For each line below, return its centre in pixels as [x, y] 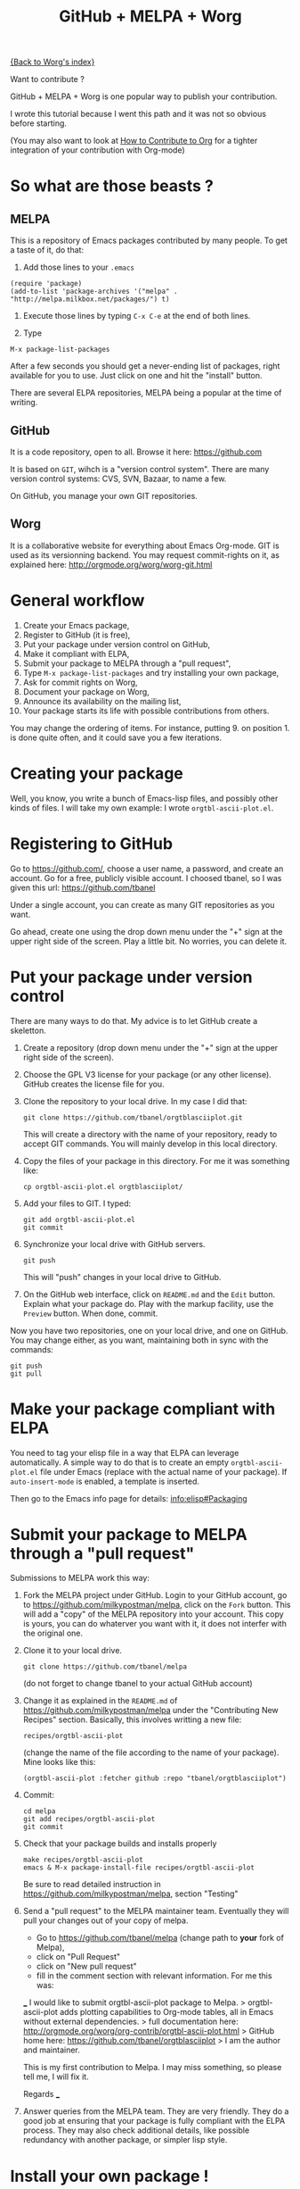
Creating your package [97, 773]
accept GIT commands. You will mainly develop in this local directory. [150, 1144]
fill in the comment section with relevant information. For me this [154, 1976]
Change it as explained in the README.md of [100, 1701]
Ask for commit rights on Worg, [80, 682]
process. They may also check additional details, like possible [136, 2130]
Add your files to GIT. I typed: [77, 1203]
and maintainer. [51, 2050]
